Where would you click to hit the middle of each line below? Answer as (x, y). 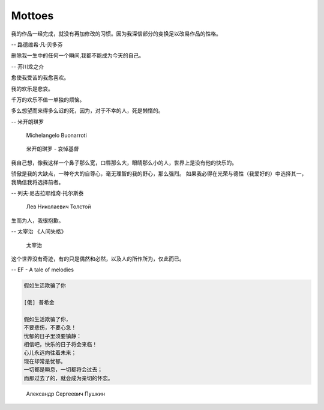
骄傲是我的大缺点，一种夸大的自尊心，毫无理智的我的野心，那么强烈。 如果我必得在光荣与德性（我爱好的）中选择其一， (159, 173)
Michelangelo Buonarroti (56, 136)
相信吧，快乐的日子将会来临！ (61, 345)
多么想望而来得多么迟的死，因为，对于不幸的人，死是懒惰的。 (87, 110)
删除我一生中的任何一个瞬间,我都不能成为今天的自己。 (78, 56)
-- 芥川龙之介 (28, 67)
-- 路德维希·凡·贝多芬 (37, 44)
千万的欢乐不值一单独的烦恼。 (48, 100)
